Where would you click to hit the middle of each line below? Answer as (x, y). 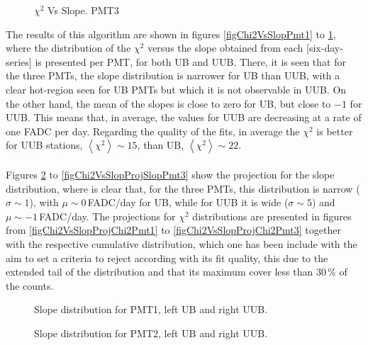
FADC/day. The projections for (107, 216)
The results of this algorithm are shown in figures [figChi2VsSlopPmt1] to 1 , (171, 34)
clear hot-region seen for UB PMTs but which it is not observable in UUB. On (176, 89)
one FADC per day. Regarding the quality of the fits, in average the (153, 131)
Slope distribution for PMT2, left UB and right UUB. (151, 333)
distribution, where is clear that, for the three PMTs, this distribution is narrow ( (183, 188)
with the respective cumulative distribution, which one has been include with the (182, 243)
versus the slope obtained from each (225, 48)
